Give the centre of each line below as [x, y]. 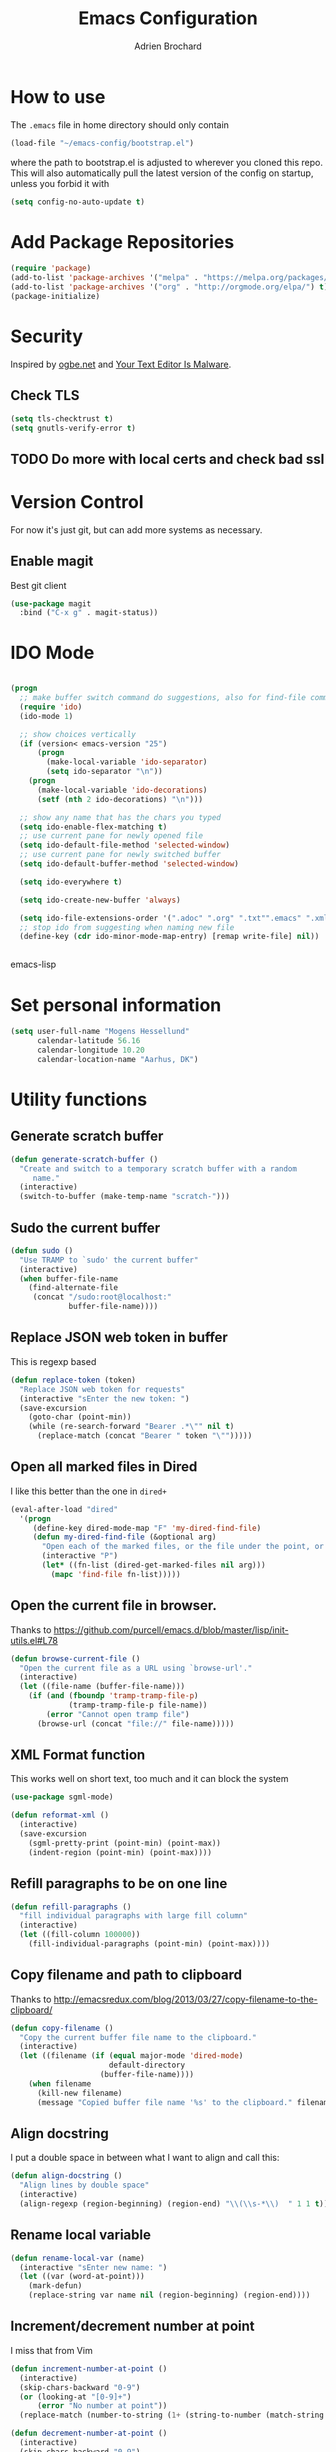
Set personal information [116, 1004]
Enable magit [52, 561]
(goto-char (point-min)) [80, 1417]
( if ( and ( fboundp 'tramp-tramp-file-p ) [113, 1696]
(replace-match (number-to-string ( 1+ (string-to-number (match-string [172, 2415]
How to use [58, 96]
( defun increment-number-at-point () [89, 2368]
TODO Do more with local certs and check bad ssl [167, 458]
